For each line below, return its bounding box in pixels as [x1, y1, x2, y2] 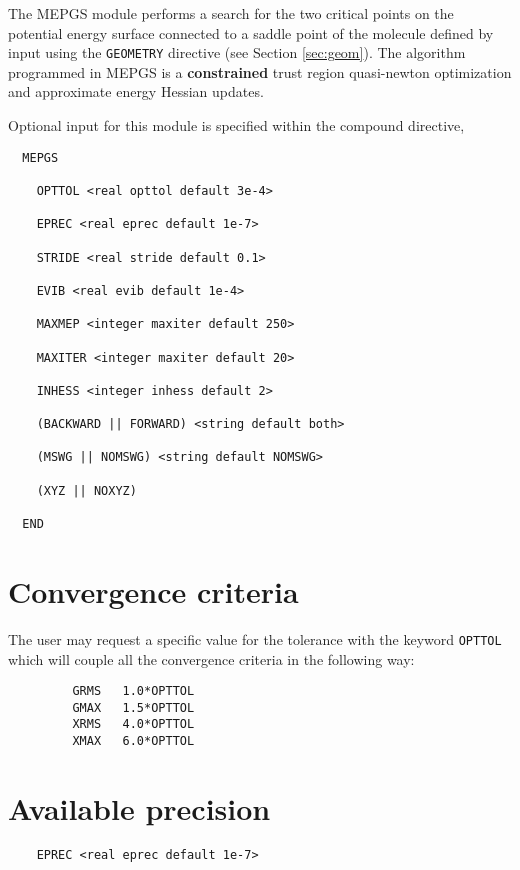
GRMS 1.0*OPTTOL [72, 684, 195, 699]
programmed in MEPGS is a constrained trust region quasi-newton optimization [8, 61, 512, 82]
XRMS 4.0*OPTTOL [72, 717, 195, 732]
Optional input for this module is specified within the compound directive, [8, 115, 465, 136]
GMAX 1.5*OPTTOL [72, 700, 195, 715]
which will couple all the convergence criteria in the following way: [8, 648, 415, 669]
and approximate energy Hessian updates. [8, 81, 264, 102]
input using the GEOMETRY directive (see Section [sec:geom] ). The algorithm [8, 42, 466, 63]
